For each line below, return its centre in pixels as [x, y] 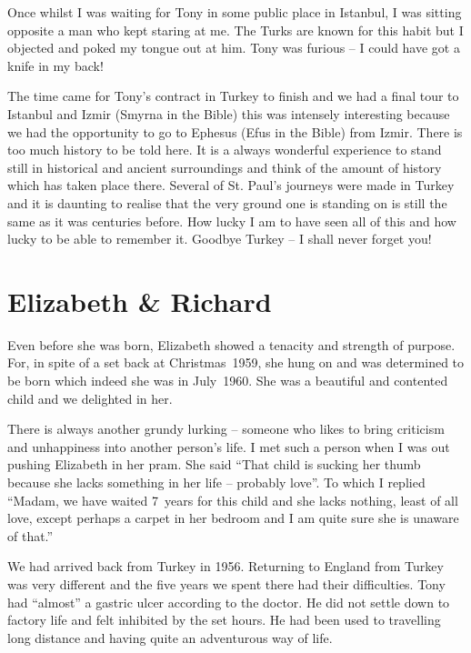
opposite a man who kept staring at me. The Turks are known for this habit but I [235, 30]
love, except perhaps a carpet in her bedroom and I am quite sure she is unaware [233, 518]
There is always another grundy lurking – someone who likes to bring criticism [226, 429]
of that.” [30, 535]
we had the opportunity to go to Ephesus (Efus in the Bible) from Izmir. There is [235, 131]
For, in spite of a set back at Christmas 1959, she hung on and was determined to [236, 362]
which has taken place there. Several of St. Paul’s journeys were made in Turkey [231, 185]
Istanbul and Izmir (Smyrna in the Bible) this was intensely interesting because [229, 113]
